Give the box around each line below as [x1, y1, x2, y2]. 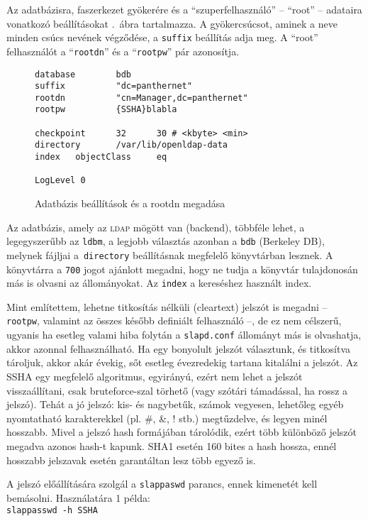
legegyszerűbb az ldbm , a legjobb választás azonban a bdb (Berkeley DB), [6, 234, 325, 248]
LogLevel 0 [35, 175, 86, 186]
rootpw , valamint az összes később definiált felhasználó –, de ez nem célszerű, [6, 313, 342, 328]
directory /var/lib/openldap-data [35, 140, 228, 150]
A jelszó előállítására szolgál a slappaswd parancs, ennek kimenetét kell [6, 476, 318, 491]
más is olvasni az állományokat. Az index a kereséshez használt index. [6, 275, 312, 290]
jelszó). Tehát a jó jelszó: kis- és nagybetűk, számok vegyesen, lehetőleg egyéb [6, 397, 344, 412]
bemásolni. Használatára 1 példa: [6, 490, 150, 505]
